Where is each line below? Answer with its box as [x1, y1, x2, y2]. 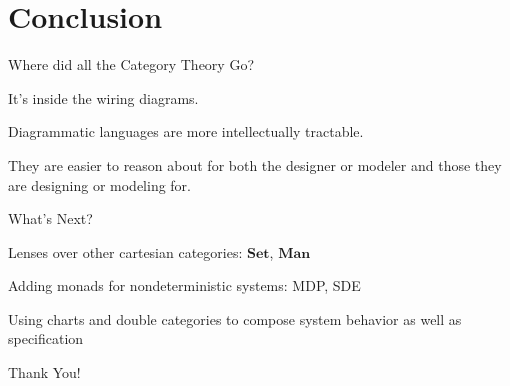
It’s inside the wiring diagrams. [8, 87, 199, 108]
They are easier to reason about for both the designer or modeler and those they [8, 154, 502, 175]
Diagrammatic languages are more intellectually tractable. [8, 121, 364, 142]
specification [8, 328, 84, 349]
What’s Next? [8, 208, 93, 229]
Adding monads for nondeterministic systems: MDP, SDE [8, 275, 361, 296]
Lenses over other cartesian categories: [8, 241, 243, 262]
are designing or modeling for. [8, 174, 191, 195]
